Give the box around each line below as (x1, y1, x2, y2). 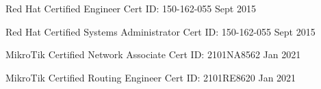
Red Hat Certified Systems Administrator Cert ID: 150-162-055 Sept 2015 (5, 24, 316, 38)
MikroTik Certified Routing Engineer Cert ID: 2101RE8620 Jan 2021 (5, 70, 296, 84)
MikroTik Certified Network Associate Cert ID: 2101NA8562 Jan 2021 (5, 47, 301, 62)
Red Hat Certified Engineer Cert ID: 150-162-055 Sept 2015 (5, 1, 256, 15)
